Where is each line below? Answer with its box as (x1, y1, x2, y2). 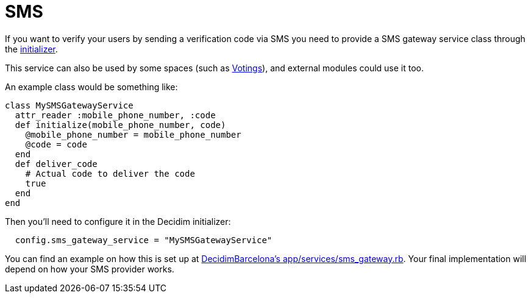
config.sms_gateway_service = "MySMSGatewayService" (15, 235, 273, 245)
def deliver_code (15, 158, 98, 169)
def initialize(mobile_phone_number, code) (15, 119, 226, 130)
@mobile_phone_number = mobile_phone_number (25, 129, 241, 140)
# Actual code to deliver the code (25, 168, 195, 179)
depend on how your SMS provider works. (5, 263, 174, 274)
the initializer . (5, 43, 58, 54)
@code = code (25, 139, 87, 149)
